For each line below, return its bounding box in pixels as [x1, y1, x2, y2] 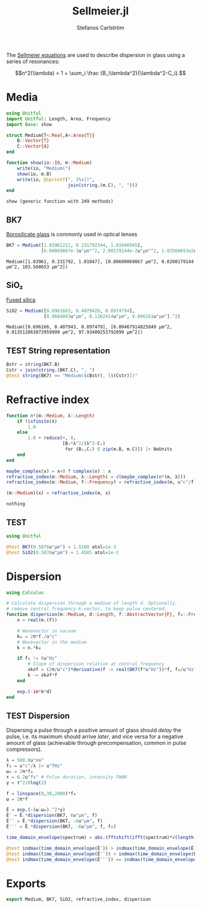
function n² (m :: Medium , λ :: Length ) [6, 413, 95, 419]
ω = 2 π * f [6, 796, 28, 802]
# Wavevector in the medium [17, 639, 87, 645]
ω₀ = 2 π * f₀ [6, 769, 33, 775]
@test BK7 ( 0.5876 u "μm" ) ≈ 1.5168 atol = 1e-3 [6, 544, 117, 550]
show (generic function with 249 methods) [6, 199, 114, 205]
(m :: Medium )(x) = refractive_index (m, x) [6, 490, 111, 496]
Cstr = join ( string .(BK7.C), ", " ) [6, 367, 95, 373]
